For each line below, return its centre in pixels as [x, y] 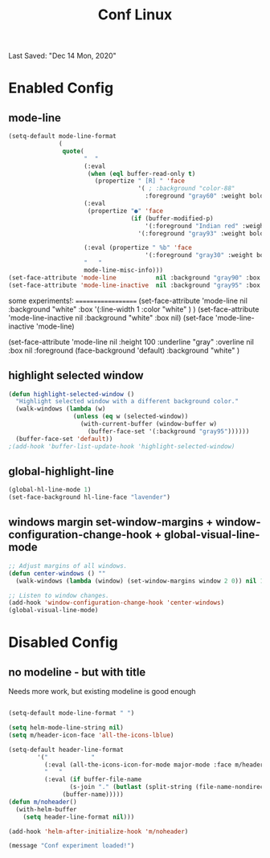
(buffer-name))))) [93, 795]
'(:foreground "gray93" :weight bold [201, 233]
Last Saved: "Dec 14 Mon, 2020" [62, 56]
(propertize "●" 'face [125, 210]
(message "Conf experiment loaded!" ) [72, 846]
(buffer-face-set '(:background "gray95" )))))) [168, 431]
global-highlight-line [61, 471]
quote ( [73, 151]
